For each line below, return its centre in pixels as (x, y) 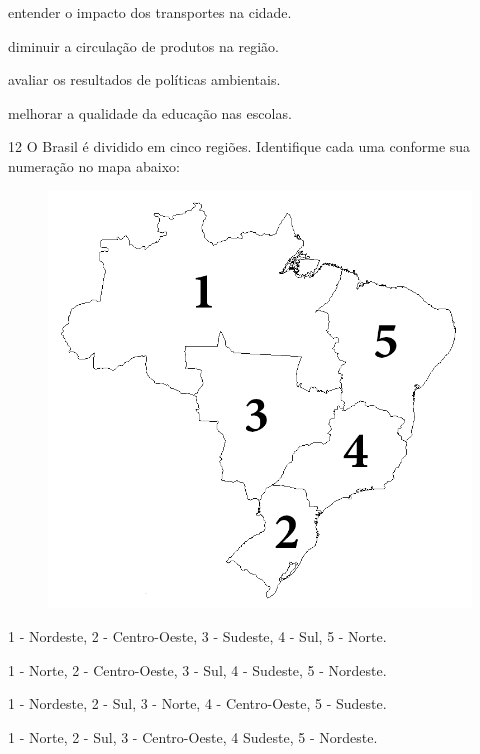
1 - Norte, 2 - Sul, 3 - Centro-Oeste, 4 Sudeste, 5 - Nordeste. (193, 736)
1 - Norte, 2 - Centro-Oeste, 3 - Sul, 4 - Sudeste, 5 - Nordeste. (197, 669)
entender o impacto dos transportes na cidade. (150, 12)
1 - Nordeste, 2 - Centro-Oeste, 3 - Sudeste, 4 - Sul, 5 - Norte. (197, 636)
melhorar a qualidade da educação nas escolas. (150, 112)
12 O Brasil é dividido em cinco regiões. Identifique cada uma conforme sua (239, 146)
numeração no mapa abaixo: (94, 165)
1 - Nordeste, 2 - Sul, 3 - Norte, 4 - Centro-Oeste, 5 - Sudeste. (197, 703)
